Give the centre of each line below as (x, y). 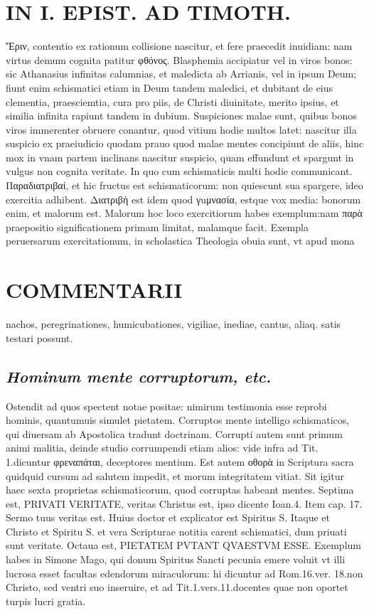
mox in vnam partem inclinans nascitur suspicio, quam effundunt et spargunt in (180, 157)
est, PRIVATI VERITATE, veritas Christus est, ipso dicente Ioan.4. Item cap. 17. (184, 503)
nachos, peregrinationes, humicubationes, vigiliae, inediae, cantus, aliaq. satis (173, 324)
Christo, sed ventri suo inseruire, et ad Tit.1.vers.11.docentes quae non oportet (177, 587)
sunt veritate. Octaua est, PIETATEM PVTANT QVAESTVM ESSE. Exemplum (183, 545)
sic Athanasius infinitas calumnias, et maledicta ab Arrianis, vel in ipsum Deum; (181, 74)
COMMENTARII (94, 290)
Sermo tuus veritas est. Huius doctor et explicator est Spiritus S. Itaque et (168, 517)
